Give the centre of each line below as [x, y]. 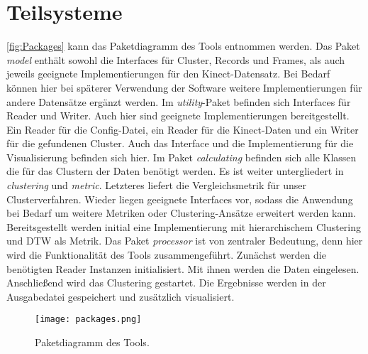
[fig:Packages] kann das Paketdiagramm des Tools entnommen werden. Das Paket [183, 46]
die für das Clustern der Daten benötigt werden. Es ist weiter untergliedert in [175, 171]
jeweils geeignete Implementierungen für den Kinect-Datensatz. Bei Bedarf [168, 74]
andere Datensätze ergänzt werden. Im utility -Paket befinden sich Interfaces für [179, 101]
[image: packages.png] [88, 320]
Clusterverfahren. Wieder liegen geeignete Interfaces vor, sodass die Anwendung [180, 199]
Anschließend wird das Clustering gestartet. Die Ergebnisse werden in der [166, 283]
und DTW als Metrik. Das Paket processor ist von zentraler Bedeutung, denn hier [185, 241]
